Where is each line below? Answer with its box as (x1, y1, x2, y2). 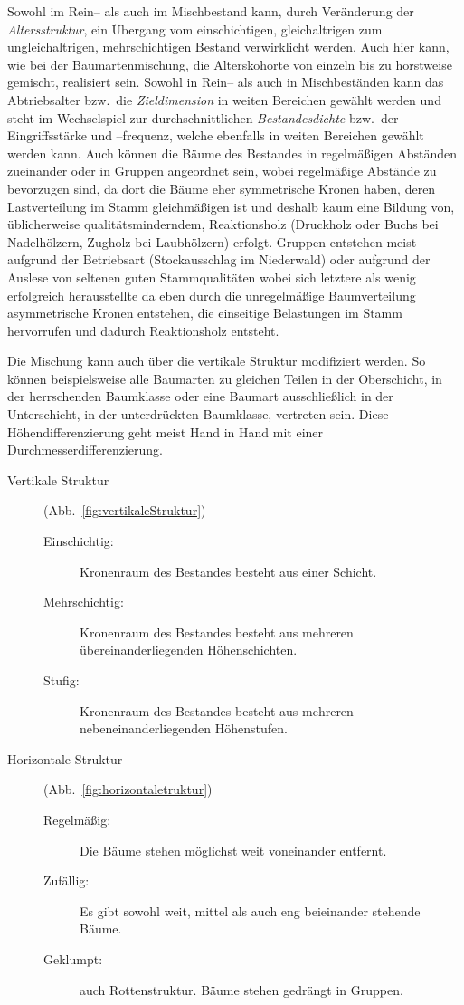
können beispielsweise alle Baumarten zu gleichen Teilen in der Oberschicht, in (7, 368, 442, 388)
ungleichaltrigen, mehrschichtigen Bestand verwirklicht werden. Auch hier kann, (7, 37, 450, 56)
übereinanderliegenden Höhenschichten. (80, 640, 298, 659)
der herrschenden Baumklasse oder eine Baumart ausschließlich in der (7, 387, 393, 406)
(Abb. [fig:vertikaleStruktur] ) (43, 501, 206, 520)
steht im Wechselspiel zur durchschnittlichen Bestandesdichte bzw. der (7, 108, 399, 127)
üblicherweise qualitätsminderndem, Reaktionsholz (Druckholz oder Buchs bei (7, 215, 439, 234)
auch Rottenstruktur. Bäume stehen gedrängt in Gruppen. (80, 980, 403, 999)
